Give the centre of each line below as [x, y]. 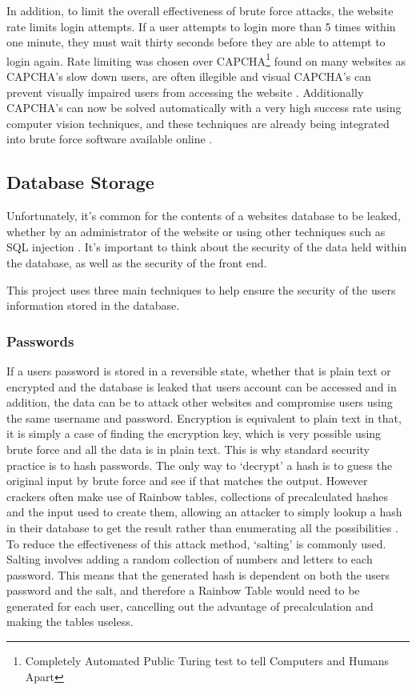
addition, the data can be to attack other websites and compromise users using [200, 402]
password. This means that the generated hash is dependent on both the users [198, 574]
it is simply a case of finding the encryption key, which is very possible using [194, 433]
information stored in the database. [93, 305]
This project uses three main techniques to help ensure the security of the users [201, 289]
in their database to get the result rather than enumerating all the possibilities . [202, 527]
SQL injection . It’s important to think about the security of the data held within [207, 247]
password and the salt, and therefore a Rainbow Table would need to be [183, 590]
